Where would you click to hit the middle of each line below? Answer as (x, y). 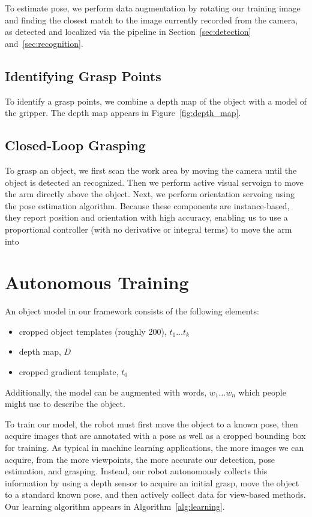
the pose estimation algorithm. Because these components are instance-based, (147, 205)
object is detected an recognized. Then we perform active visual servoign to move (154, 182)
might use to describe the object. (65, 404)
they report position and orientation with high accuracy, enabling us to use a (146, 217)
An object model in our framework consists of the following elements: (132, 311)
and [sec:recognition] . (44, 43)
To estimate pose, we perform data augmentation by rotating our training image (153, 8)
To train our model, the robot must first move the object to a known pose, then (151, 424)
